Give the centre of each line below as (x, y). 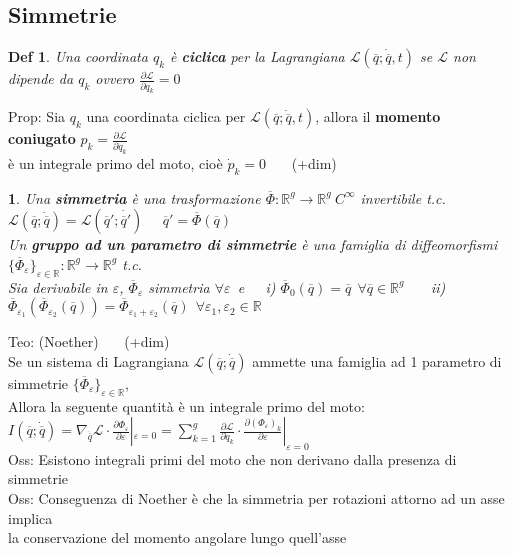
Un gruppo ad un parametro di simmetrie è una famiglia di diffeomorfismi (253, 244)
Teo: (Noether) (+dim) (89, 341)
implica (30, 517)
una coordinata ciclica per (166, 116)
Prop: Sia (37, 116)
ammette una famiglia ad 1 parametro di (377, 360)
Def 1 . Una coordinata (78, 56)
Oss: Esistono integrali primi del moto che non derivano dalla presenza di (232, 458)
